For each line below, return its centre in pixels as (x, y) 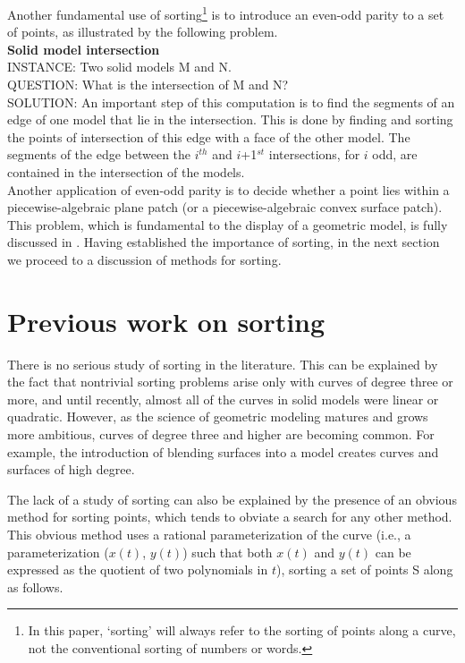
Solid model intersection (84, 49)
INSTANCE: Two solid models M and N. (119, 67)
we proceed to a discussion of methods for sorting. (144, 259)
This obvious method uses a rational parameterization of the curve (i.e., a (209, 535)
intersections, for (314, 154)
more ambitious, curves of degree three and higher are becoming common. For (221, 434)
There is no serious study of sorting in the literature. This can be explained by (223, 364)
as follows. (35, 586)
